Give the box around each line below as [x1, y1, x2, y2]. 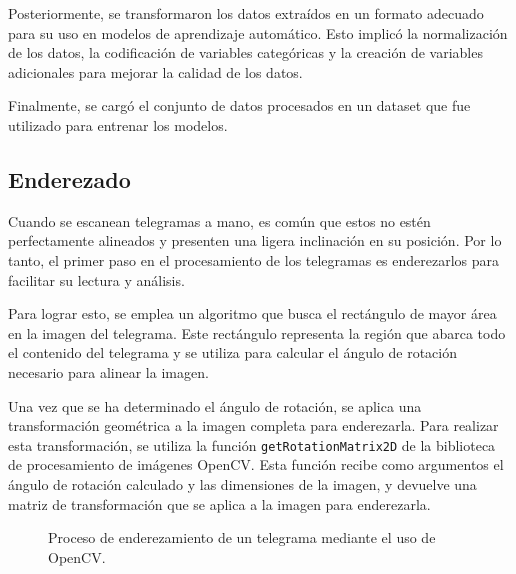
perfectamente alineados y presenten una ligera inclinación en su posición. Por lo [8, 230, 502, 251]
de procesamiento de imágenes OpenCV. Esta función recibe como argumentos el [8, 454, 504, 475]
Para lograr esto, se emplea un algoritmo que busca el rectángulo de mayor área [8, 303, 497, 324]
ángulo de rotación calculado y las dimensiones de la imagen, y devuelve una [8, 473, 477, 494]
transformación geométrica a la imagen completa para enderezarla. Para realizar [8, 415, 499, 436]
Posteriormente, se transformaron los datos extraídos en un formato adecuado [8, 3, 484, 23]
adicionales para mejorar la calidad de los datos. [8, 61, 303, 82]
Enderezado [8, 163, 131, 194]
